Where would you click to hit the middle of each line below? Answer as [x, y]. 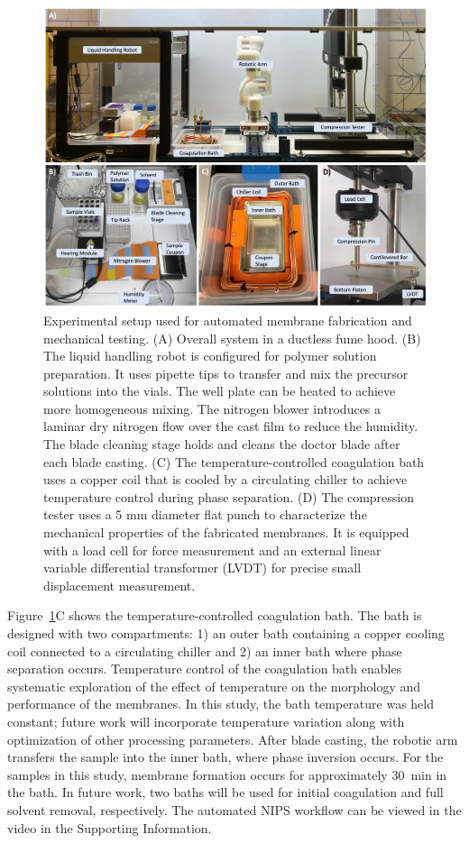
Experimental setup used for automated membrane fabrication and [228, 320]
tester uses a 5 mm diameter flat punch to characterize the [205, 514]
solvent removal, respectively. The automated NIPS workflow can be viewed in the [234, 809]
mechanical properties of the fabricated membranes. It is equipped [226, 532]
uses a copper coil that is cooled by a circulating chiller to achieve [225, 479]
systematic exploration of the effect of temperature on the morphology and [214, 686]
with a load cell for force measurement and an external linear [212, 550]
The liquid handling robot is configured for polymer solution [210, 356]
